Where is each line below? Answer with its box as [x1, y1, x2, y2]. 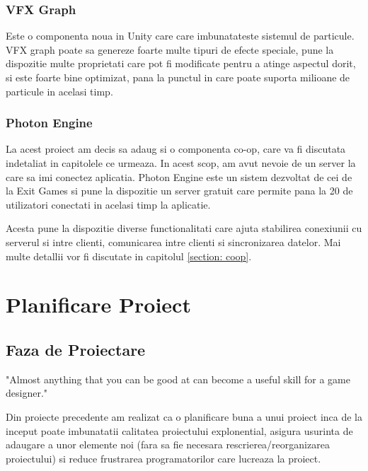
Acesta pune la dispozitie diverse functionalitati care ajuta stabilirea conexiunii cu [6, 221, 362, 235]
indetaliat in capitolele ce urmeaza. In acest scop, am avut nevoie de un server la [6, 156, 356, 170]
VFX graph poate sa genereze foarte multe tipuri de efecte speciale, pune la [6, 42, 334, 57]
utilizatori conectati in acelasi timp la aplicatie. [6, 197, 211, 211]
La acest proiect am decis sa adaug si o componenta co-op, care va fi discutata [6, 141, 346, 156]
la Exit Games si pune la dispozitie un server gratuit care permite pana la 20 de [6, 183, 353, 198]
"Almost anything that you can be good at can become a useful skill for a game [6, 371, 350, 386]
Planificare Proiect [6, 290, 191, 319]
